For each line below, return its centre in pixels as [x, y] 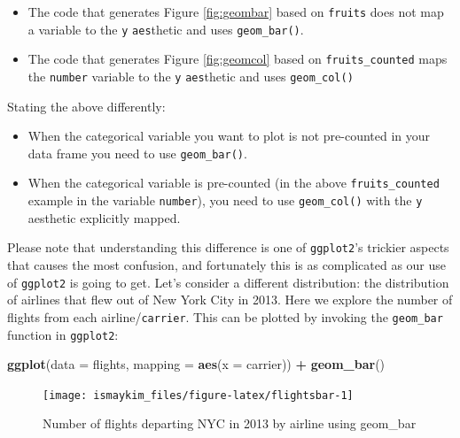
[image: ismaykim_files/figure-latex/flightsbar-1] [198, 395]
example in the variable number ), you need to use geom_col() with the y [225, 200]
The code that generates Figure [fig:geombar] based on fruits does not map [236, 12]
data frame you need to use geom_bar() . [137, 153]
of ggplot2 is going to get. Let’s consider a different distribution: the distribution [228, 282]
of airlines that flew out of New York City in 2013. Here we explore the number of [230, 300]
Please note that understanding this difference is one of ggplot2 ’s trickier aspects [228, 247]
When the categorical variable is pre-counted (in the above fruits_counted [234, 183]
